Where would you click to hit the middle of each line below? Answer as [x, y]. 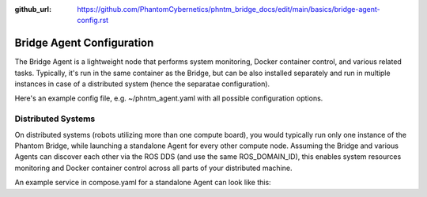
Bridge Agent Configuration [84, 43]
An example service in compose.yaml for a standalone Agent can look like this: [143, 183]
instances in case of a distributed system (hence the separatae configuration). [142, 84]
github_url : [33, 9]
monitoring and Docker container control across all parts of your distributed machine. [153, 168]
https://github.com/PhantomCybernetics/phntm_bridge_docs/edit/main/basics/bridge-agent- [229, 9]
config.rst [93, 21]
